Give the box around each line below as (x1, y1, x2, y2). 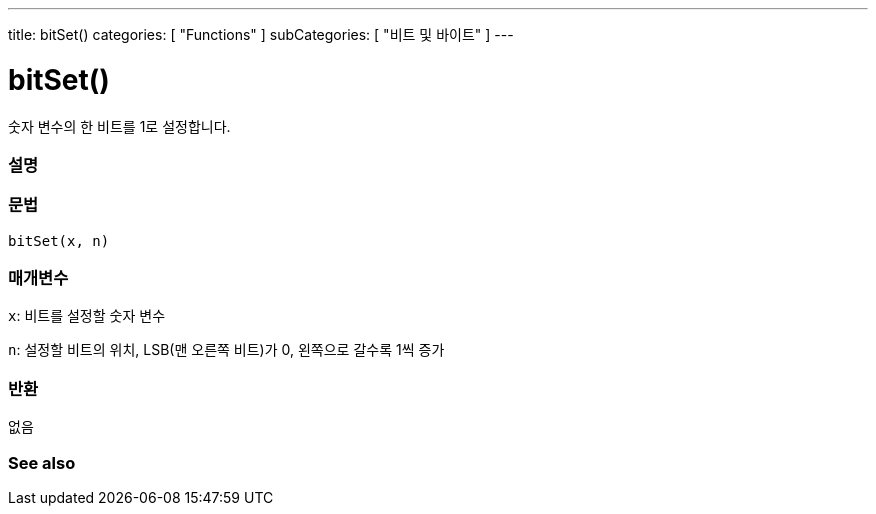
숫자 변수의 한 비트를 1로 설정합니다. (8, 117, 231, 135)
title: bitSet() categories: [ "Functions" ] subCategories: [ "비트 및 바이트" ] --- (8, 26, 514, 43)
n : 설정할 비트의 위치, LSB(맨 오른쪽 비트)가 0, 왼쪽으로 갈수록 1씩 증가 (8, 341, 445, 359)
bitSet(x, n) (8, 232, 110, 249)
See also (8, 452, 76, 473)
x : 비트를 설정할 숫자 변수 (8, 307, 166, 325)
